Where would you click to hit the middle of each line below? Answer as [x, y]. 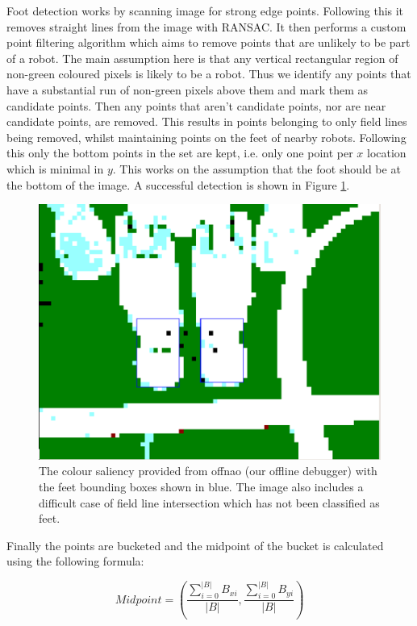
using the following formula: [75, 561]
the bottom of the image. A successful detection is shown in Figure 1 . [178, 184]
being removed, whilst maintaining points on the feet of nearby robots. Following [206, 137]
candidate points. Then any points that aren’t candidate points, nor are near [196, 105]
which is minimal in [55, 168]
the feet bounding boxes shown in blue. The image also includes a [201, 486]
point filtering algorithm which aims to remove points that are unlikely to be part [208, 42]
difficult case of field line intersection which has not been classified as [209, 502]
